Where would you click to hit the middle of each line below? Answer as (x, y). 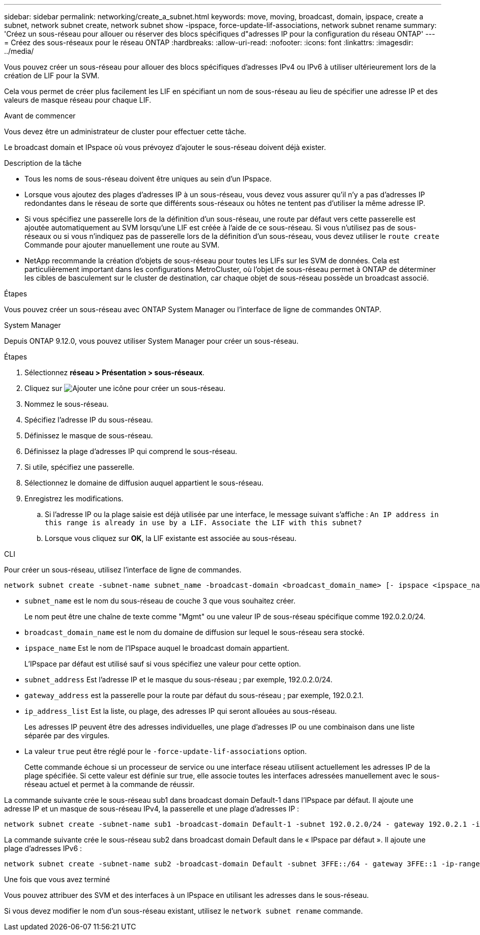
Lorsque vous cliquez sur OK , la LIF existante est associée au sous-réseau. (171, 538)
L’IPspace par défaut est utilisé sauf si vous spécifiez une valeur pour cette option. (163, 664)
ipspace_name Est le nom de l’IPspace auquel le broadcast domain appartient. (157, 648)
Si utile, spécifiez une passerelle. (80, 467)
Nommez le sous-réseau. (67, 404)
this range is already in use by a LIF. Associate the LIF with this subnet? (203, 523)
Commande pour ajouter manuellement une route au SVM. (122, 245)
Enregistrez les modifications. (74, 499)
